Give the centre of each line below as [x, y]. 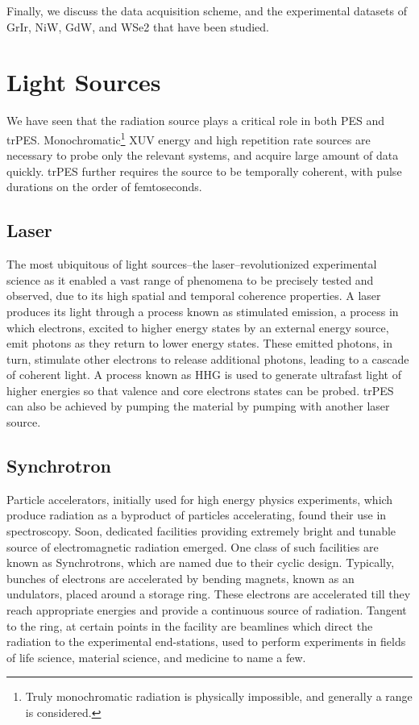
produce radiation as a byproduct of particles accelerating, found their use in [197, 515]
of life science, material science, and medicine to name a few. [156, 657]
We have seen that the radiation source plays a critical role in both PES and [196, 121]
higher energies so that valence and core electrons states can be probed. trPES [200, 390]
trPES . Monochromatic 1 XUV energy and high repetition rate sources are [189, 138]
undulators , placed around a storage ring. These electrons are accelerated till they [209, 594]
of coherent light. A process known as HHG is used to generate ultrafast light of [204, 375]
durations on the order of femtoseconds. [104, 187]
